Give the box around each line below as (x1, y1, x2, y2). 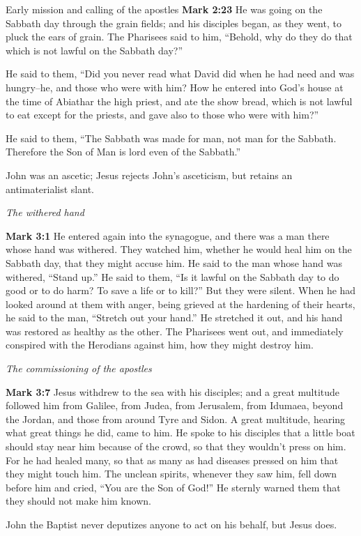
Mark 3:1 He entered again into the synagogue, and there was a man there (6, 228, 330, 243)
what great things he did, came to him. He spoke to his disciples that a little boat (6, 425, 355, 440)
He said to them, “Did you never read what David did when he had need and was (6, 66, 355, 81)
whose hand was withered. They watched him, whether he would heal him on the (6, 242, 352, 256)
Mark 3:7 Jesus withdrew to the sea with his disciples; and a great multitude (6, 384, 340, 399)
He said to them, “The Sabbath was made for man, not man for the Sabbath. (6, 130, 337, 145)
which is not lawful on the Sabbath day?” (6, 43, 183, 57)
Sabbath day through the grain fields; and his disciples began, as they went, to (6, 15, 341, 30)
